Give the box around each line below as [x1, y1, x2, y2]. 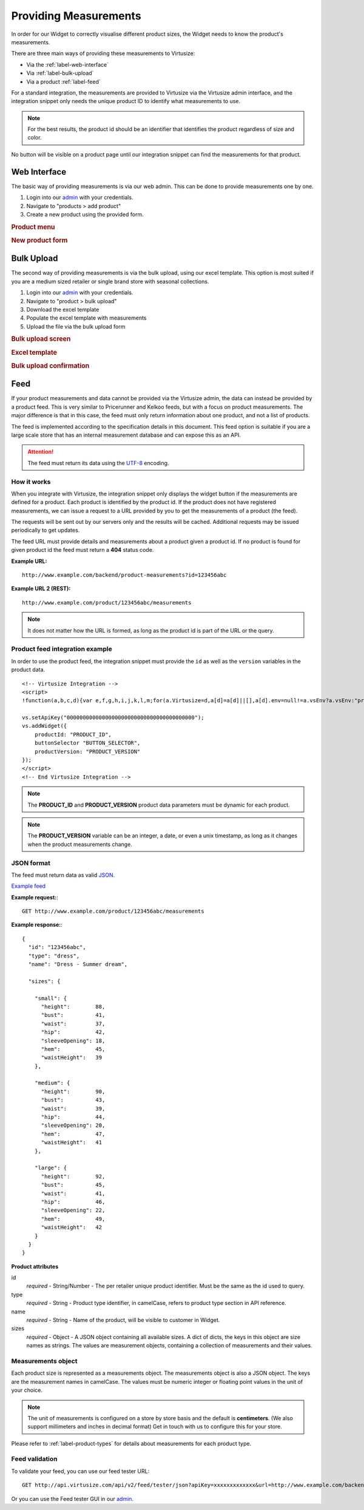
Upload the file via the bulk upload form [26, 323, 126, 330]
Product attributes [11, 1263, 59, 1270]
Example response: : [11, 921, 63, 928]
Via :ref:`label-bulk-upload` [26, 70, 94, 77]
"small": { [34, 995, 67, 1002]
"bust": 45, [41, 1181, 106, 1189]
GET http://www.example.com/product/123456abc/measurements [22, 908, 204, 915]
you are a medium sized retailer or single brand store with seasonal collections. [11, 278, 209, 285]
